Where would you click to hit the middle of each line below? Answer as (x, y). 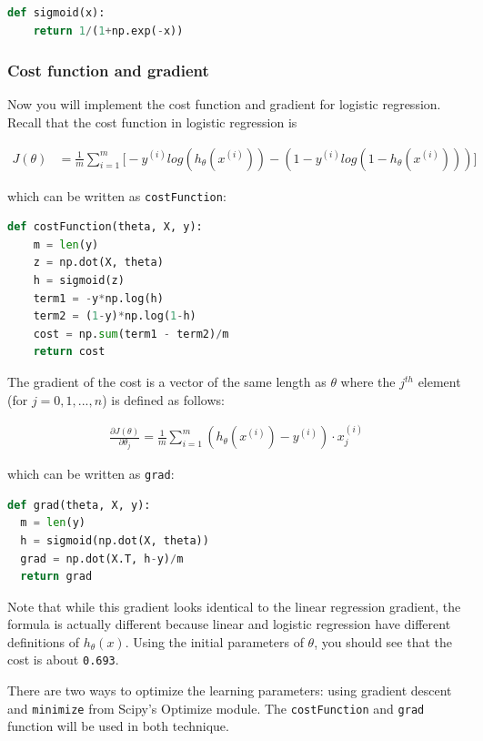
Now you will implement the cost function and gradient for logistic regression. (224, 104)
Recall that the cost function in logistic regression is (152, 122)
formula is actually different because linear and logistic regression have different (229, 624)
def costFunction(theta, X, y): (105, 227)
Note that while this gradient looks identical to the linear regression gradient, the (234, 606)
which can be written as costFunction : (117, 195)
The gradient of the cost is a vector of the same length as (167, 382)
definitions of (44, 641)
